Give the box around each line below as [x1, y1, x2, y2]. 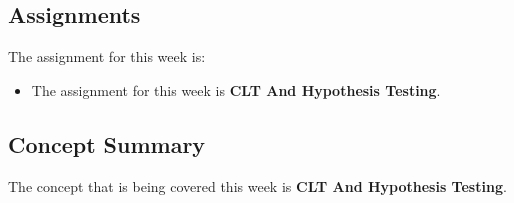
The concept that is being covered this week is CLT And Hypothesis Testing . [8, 175, 507, 196]
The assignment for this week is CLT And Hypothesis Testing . [31, 79, 441, 100]
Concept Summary [8, 128, 206, 159]
